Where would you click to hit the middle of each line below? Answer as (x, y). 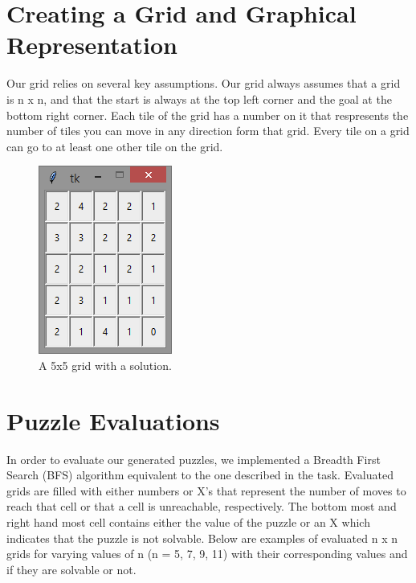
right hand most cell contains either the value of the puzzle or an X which (188, 521)
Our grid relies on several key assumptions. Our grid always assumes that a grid (204, 83)
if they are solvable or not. (71, 569)
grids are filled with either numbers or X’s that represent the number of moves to (206, 490)
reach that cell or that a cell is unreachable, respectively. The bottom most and (202, 506)
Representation (92, 45)
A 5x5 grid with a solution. (105, 365)
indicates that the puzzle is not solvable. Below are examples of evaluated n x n (202, 538)
